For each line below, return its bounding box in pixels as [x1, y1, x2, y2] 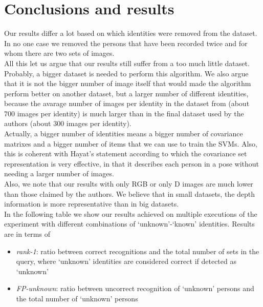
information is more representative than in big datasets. [4, 198, 179, 209]
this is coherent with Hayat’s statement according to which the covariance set [4, 148, 247, 159]
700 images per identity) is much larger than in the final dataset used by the [4, 108, 244, 118]
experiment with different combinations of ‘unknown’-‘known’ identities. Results [4, 218, 255, 229]
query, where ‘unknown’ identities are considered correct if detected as [16, 256, 236, 267]
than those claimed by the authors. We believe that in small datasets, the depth [4, 188, 255, 199]
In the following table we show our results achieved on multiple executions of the [4, 208, 257, 219]
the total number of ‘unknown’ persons [16, 293, 138, 303]
